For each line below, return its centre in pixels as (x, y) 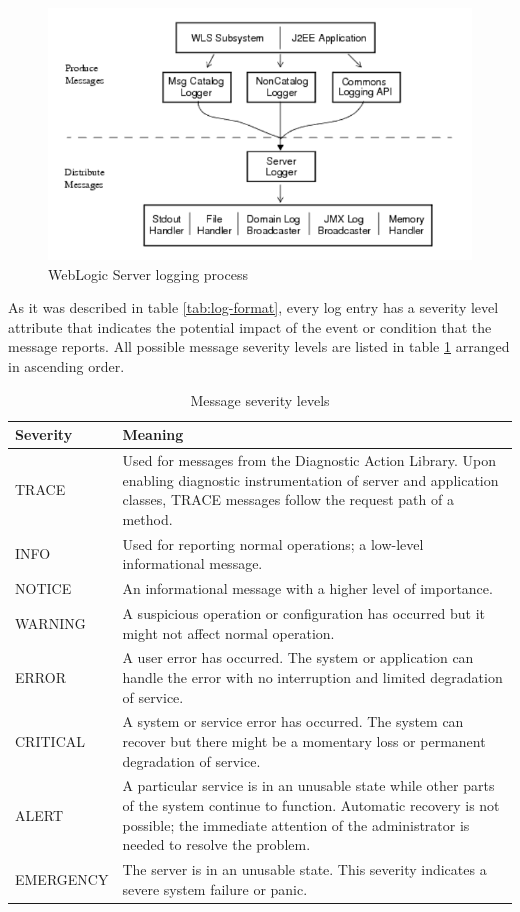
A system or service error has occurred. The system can (293, 721)
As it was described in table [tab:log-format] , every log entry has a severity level (253, 307)
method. (147, 518)
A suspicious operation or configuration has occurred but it (304, 612)
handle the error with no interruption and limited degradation (312, 676)
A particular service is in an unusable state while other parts (308, 785)
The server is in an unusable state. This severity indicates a (304, 869)
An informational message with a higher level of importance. (307, 588)
